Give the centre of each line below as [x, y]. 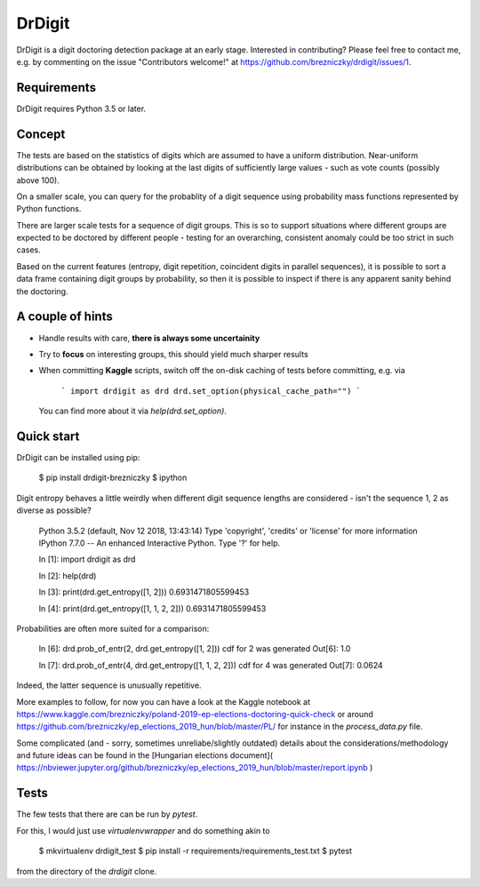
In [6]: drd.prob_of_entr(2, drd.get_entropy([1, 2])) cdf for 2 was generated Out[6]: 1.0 [195, 649]
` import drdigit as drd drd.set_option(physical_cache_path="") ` [211, 391]
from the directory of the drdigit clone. [87, 871]
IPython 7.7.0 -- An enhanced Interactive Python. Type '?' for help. [160, 543]
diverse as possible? [54, 510]
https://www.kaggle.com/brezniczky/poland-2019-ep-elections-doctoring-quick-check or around [195, 714]
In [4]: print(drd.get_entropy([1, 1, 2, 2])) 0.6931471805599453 [152, 608]
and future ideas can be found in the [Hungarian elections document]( [144, 755]
